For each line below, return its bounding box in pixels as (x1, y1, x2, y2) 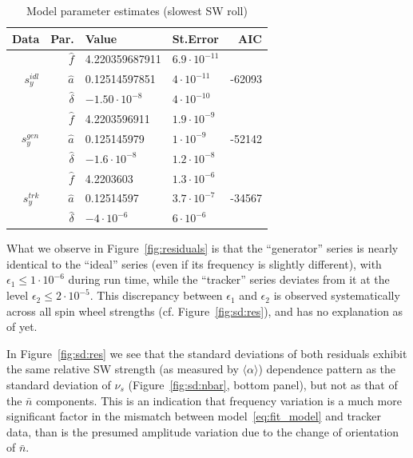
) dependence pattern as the (258, 360, 396, 377)
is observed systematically (273, 287, 400, 304)
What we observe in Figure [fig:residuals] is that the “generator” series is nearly (6, 240, 399, 257)
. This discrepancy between (89, 287, 223, 304)
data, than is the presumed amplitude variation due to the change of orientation (6, 423, 399, 440)
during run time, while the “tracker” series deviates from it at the (68, 271, 390, 288)
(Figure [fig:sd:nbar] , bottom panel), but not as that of (128, 376, 398, 393)
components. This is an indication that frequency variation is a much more (36, 392, 402, 408)
